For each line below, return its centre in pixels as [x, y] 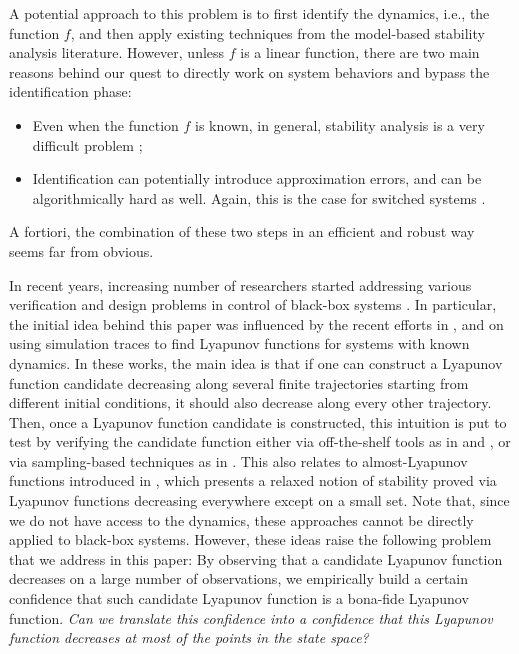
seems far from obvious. [81, 250]
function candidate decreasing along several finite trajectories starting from [239, 382]
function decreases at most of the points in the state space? [189, 637]
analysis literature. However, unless [117, 52]
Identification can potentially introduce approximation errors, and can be [257, 178]
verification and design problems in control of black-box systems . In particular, [253, 304]
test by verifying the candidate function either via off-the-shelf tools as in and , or [260, 441]
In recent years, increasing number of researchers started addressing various [240, 284]
